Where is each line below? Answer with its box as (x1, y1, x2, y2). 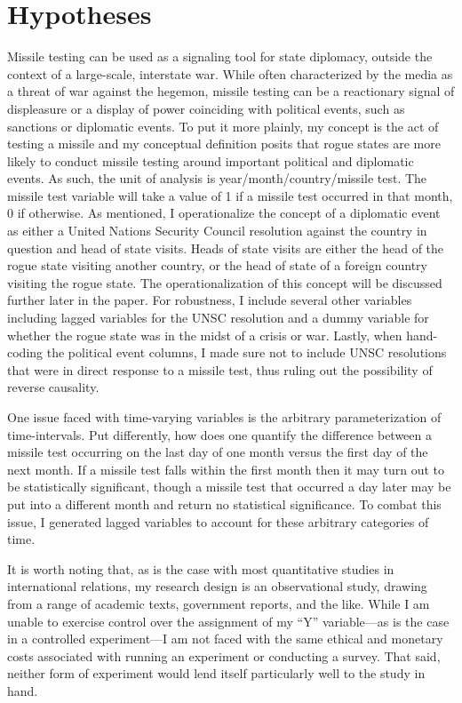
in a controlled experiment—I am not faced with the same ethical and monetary (7, 629, 443, 648)
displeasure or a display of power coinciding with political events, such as (7, 99, 405, 117)
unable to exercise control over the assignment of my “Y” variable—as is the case (7, 611, 450, 630)
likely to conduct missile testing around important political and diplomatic (7, 151, 414, 170)
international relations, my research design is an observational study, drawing (7, 577, 427, 595)
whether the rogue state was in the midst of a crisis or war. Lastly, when (7, 325, 402, 344)
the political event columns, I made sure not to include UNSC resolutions (46, 343, 447, 362)
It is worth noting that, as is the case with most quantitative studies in (7, 559, 394, 578)
